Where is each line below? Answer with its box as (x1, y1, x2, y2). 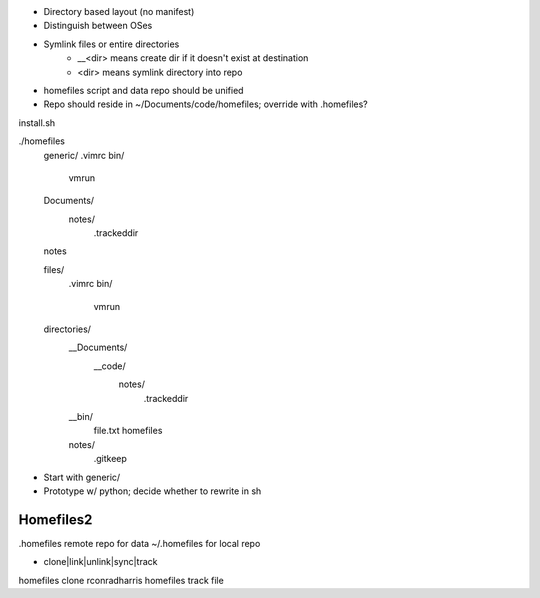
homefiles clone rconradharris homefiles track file (18, 574, 224, 586)
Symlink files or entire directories (43, 38, 180, 50)
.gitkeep (93, 453, 127, 465)
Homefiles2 (18, 511, 93, 528)
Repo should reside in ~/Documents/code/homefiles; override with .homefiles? (43, 98, 369, 110)
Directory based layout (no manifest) (43, 6, 195, 17)
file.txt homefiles (93, 425, 163, 437)
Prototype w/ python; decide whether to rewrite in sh (43, 485, 262, 497)
